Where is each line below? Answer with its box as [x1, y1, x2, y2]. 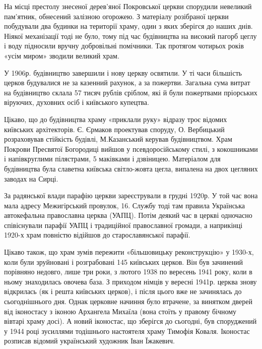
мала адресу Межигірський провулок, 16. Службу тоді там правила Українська [4, 200, 245, 210]
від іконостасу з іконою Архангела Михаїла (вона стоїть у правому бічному [4, 306, 237, 316]
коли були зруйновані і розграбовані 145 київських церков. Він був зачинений [4, 256, 243, 267]
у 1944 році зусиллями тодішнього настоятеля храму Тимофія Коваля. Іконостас [4, 325, 250, 336]
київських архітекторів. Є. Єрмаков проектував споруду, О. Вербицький [4, 124, 225, 134]
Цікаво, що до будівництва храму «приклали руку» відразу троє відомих [4, 113, 227, 124]
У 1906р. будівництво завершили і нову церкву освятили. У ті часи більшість [4, 67, 242, 78]
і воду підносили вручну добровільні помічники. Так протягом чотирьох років [4, 40, 244, 51]
